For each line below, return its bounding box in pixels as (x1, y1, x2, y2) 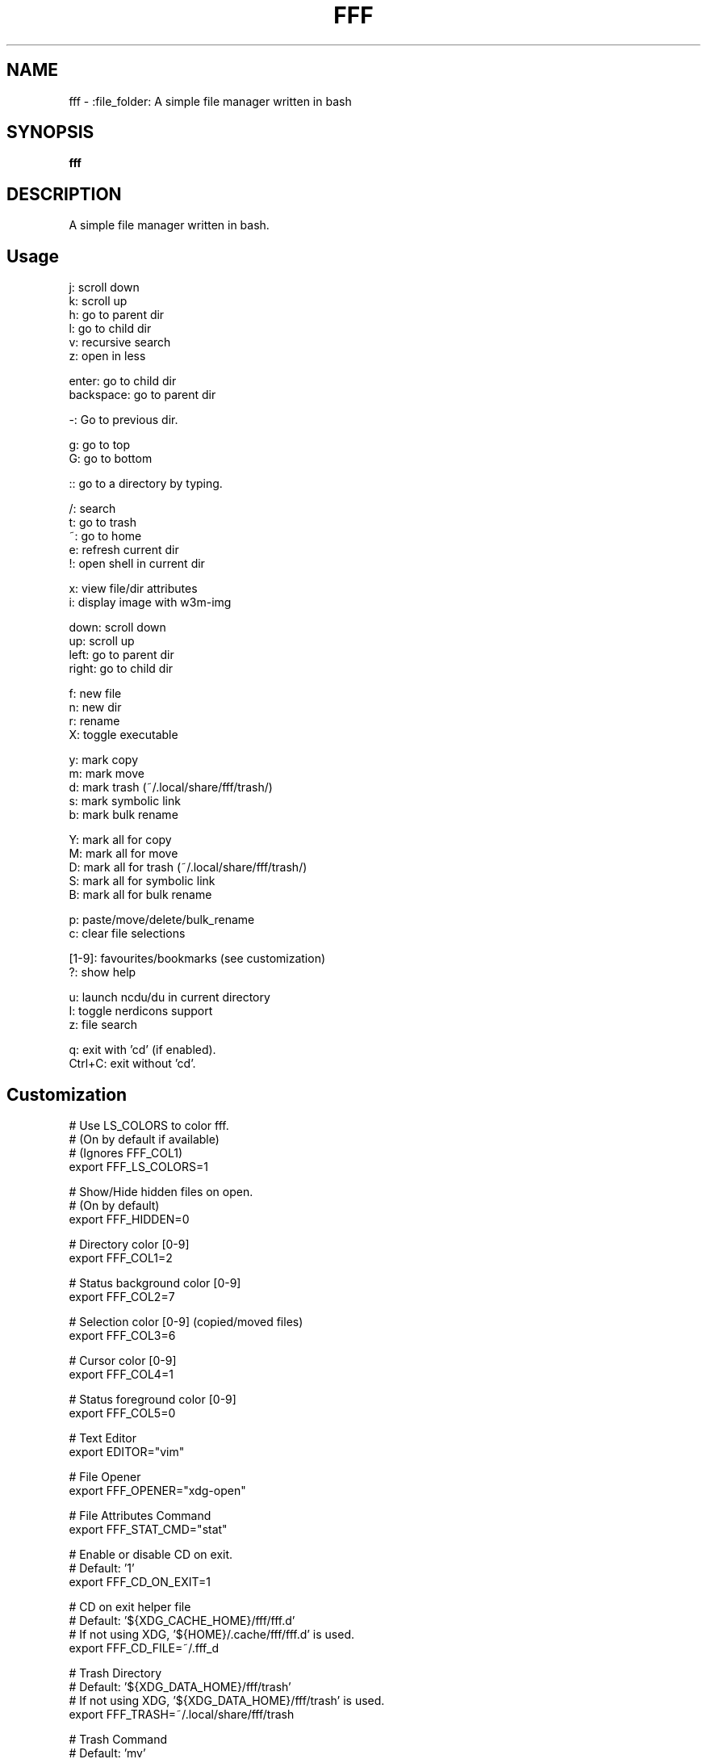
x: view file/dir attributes (69, 581, 198, 596)
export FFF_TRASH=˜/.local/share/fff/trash (69, 1707, 295, 1721)
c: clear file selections (69, 926, 186, 941)
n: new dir (69, 700, 122, 715)
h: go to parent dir (69, 308, 165, 322)
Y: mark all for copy (69, 833, 172, 847)
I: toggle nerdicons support (69, 1004, 213, 1018)
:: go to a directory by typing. (69, 476, 223, 491)
